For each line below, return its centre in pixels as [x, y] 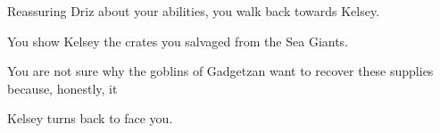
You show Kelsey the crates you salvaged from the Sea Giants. [178, 41]
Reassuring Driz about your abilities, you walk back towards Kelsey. [194, 11]
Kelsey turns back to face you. [90, 118]
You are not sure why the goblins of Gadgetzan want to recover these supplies [220, 71]
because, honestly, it [62, 88]
